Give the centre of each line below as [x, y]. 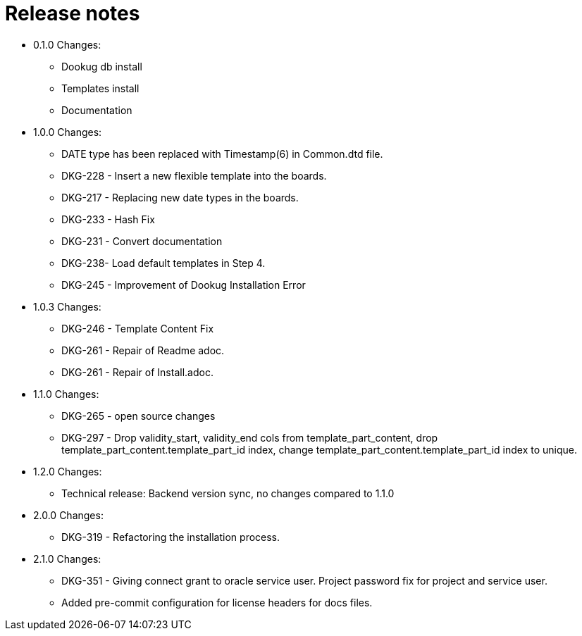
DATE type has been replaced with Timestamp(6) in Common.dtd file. [222, 154]
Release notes [73, 13]
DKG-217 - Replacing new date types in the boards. [180, 197]
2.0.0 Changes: [68, 515]
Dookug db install [102, 66]
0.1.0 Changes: [67, 44]
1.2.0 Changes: [68, 471]
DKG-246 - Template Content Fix [138, 328]
